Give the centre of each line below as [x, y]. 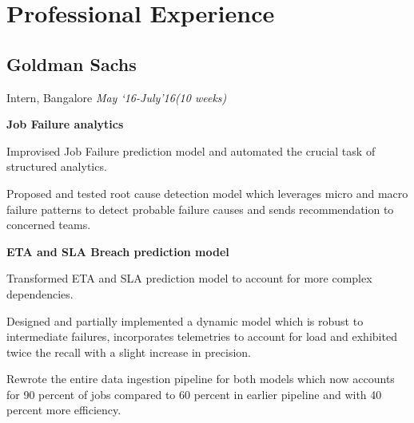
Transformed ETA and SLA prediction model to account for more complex [189, 278]
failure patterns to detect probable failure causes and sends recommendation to [200, 209]
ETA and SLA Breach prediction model [118, 251]
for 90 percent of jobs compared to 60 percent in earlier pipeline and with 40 [194, 394]
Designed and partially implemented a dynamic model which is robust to [185, 320]
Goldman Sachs [72, 63]
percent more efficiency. [64, 410]
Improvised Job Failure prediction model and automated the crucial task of [191, 150]
